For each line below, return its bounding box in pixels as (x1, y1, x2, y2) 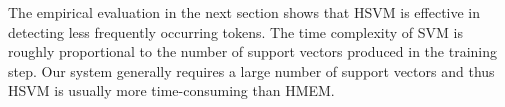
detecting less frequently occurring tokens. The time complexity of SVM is (8, 21, 464, 42)
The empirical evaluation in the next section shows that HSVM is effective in (8, 2, 481, 22)
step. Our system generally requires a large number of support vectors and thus (8, 60, 495, 81)
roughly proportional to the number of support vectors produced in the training (8, 41, 498, 62)
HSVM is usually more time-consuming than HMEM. (8, 80, 335, 101)
